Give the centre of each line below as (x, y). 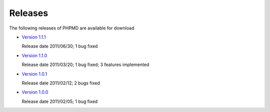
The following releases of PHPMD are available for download (72, 28)
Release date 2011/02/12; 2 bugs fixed (61, 83)
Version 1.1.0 (34, 55)
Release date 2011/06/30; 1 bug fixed (60, 46)
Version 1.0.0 (35, 92)
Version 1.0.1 (34, 74)
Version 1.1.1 (34, 37)
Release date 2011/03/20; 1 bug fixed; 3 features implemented (85, 64)
